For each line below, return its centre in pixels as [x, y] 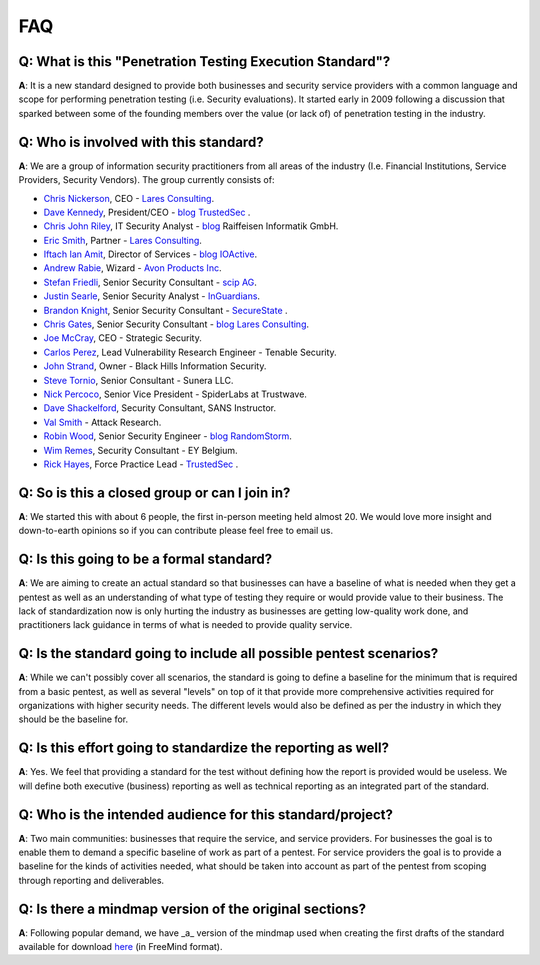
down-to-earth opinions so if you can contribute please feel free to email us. [176, 531]
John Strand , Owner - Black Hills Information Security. [155, 366]
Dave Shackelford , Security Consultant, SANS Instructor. [160, 408]
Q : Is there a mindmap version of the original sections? [192, 908]
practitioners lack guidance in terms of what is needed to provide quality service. [185, 625]
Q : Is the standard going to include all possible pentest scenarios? [228, 653]
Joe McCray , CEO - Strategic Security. [122, 338]
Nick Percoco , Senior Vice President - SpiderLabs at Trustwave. [175, 394]
